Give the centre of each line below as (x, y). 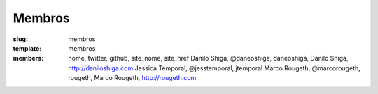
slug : (20, 39)
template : (27, 48)
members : (28, 58)
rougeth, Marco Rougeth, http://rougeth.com (132, 78)
